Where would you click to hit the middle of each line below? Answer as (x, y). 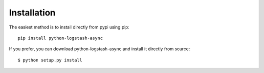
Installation (32, 13)
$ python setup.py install (50, 60)
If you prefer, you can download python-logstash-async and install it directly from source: (99, 49)
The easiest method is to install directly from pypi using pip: (69, 27)
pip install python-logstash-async (60, 38)
